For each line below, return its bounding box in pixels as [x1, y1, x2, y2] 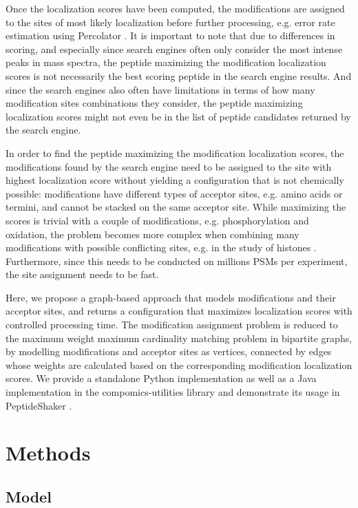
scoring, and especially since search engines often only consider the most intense [6, 41, 343, 56]
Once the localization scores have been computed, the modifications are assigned [6, 1, 345, 15]
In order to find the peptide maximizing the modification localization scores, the [6, 145, 344, 160]
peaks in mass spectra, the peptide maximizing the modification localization [6, 55, 326, 70]
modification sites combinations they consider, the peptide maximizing [6, 96, 303, 110]
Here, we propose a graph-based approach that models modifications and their [6, 290, 336, 304]
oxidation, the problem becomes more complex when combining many [6, 226, 299, 241]
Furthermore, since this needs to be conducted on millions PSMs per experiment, [6, 253, 348, 268]
